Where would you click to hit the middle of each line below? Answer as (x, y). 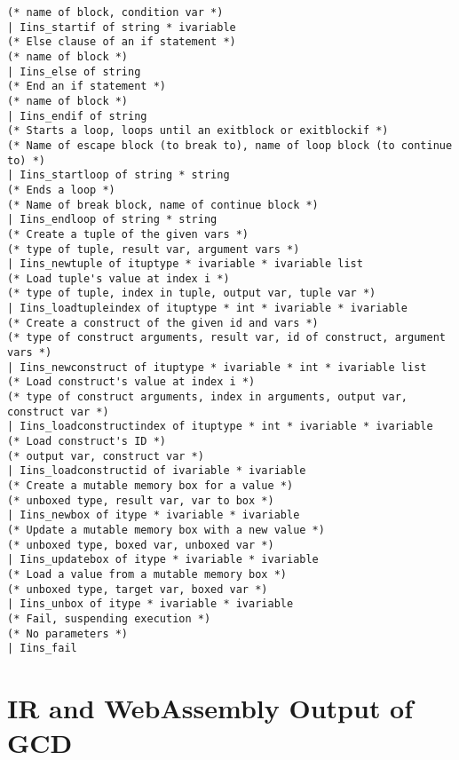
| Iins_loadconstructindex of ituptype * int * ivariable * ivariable (220, 427)
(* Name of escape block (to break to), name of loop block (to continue (230, 145)
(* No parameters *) (68, 633)
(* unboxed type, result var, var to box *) (141, 500)
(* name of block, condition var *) (115, 12)
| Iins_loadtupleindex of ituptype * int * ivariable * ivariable (208, 309)
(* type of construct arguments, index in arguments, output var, (208, 397)
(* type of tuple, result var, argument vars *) (154, 249)
